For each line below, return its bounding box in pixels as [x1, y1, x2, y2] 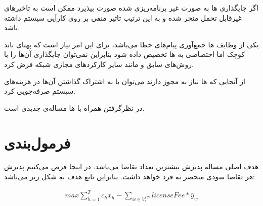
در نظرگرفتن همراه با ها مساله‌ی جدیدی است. [4, 102, 145, 113]
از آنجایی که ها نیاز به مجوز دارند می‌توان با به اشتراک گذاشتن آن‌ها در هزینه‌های [4, 76, 245, 86]
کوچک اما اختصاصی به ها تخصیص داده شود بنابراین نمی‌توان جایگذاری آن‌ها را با [4, 49, 245, 59]
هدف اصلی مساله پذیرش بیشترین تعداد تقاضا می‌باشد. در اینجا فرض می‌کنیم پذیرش [4, 161, 259, 172]
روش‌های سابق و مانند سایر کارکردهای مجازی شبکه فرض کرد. [4, 58, 194, 69]
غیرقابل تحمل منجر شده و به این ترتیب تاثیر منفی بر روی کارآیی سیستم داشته [4, 12, 242, 23]
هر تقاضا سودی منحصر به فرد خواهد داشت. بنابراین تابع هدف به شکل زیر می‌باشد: [4, 171, 255, 182]
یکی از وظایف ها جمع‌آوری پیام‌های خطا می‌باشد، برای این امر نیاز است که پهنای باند [4, 39, 259, 49]
